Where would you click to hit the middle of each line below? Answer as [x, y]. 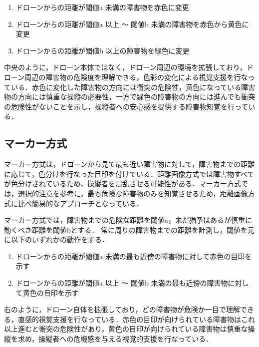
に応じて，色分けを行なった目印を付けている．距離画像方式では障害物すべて [129, 173]
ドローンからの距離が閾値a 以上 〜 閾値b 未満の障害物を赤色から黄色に [132, 24]
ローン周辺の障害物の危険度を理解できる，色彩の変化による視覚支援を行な [126, 77]
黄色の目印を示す [51, 292]
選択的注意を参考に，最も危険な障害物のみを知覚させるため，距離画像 [133, 193]
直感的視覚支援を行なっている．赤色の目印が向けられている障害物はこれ [136, 319]
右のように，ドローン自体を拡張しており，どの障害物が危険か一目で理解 [122, 309]
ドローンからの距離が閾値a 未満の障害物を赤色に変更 [102, 7]
